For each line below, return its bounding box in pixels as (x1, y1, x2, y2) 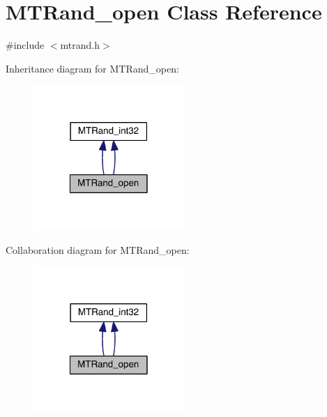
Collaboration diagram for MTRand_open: (6, 242, 190, 257)
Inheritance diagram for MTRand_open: (6, 61, 179, 75)
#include (6, 38, 45, 52)
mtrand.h (60, 38, 100, 52)
